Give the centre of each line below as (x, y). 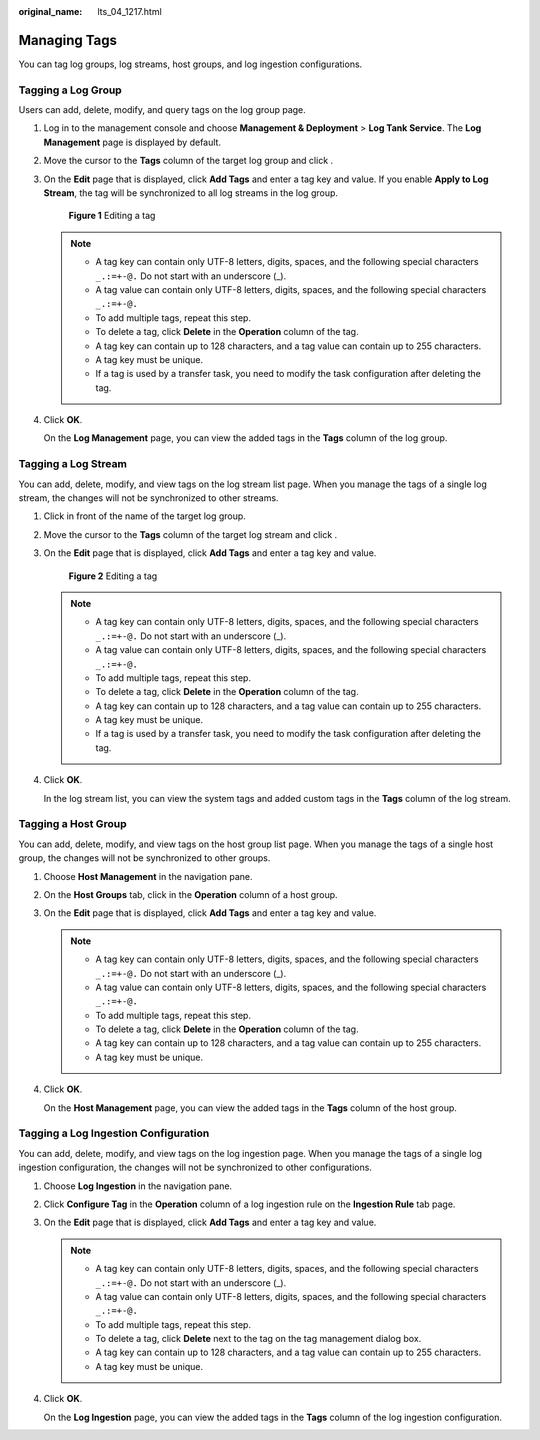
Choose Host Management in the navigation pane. (148, 876)
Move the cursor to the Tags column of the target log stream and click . (190, 534)
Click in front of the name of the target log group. (145, 516)
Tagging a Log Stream (72, 464)
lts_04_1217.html (129, 11)
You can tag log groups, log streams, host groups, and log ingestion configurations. (190, 64)
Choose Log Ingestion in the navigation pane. (138, 1186)
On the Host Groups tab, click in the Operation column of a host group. (191, 894)
